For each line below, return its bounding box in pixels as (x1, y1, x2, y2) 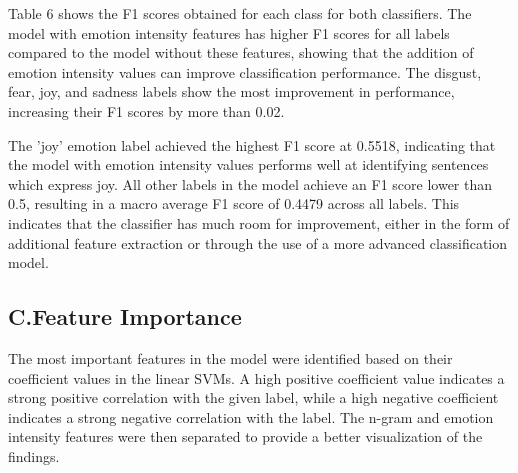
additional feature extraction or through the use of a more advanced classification (8, 232, 507, 253)
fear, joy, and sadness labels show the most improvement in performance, (8, 81, 455, 102)
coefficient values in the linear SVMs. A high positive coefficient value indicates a (8, 367, 505, 388)
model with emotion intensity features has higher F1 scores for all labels (8, 22, 450, 43)
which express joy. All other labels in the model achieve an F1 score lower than (8, 173, 493, 194)
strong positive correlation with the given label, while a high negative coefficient (8, 387, 499, 408)
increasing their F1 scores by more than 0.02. (8, 100, 285, 121)
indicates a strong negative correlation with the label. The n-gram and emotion (8, 406, 494, 427)
